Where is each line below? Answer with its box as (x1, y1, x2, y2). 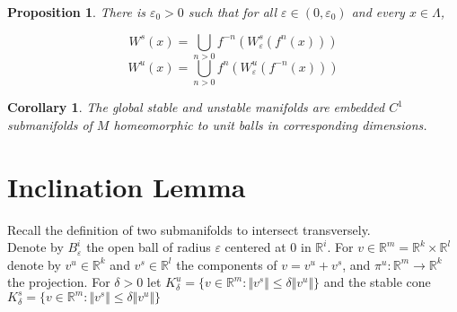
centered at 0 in (224, 238, 312, 256)
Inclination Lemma (7, 168, 246, 204)
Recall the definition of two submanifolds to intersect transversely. (7, 220, 371, 238)
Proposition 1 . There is (7, 3, 145, 21)
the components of (176, 255, 277, 273)
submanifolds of (7, 115, 92, 134)
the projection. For (7, 273, 110, 291)
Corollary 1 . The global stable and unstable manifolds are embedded (7, 98, 385, 117)
